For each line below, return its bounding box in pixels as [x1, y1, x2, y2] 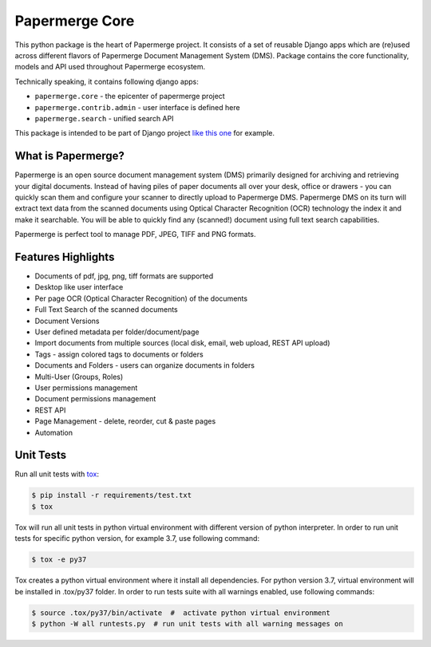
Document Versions [34, 316, 100, 325]
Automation [34, 428, 73, 437]
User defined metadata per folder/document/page [34, 327, 200, 337]
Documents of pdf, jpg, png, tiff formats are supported [34, 271, 214, 281]
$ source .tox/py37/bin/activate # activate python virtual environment [31, 608, 331, 617]
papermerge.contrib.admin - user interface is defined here [34, 102, 240, 112]
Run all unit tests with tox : [14, 469, 100, 479]
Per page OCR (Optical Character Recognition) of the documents [34, 294, 247, 303]
